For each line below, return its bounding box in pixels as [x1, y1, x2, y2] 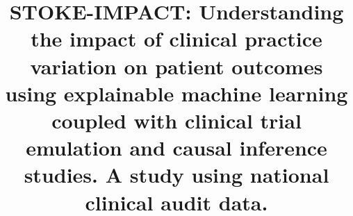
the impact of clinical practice [31, 24, 322, 53]
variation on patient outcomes [30, 51, 323, 80]
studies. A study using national [24, 160, 329, 189]
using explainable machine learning [5, 78, 348, 107]
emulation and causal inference [26, 133, 327, 162]
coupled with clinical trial [51, 106, 302, 134]
